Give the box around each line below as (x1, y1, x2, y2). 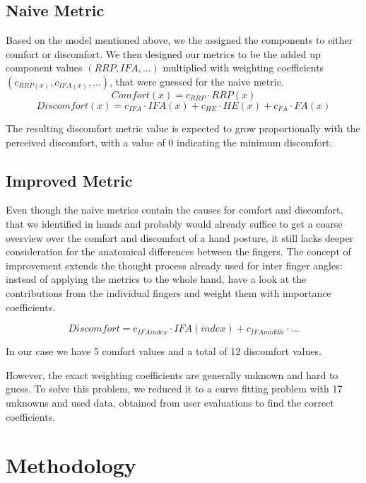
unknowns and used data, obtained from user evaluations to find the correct (6, 395, 334, 409)
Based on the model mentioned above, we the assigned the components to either (6, 33, 353, 47)
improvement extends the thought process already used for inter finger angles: (6, 257, 343, 272)
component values (6, 60, 83, 75)
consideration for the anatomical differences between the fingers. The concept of (6, 244, 351, 259)
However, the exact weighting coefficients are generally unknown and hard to (6, 367, 338, 382)
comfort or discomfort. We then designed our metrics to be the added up (6, 46, 321, 61)
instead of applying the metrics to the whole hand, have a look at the (6, 272, 307, 286)
